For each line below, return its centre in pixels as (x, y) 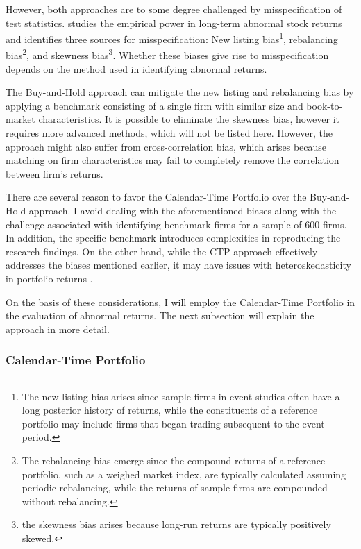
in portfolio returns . (49, 278)
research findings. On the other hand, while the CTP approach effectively (162, 251)
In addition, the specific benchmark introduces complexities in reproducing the (173, 238)
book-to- (325, 105)
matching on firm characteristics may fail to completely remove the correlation (173, 160)
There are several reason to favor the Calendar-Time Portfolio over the (156, 197)
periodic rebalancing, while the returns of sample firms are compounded (175, 488)
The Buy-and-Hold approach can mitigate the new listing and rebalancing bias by (180, 92)
